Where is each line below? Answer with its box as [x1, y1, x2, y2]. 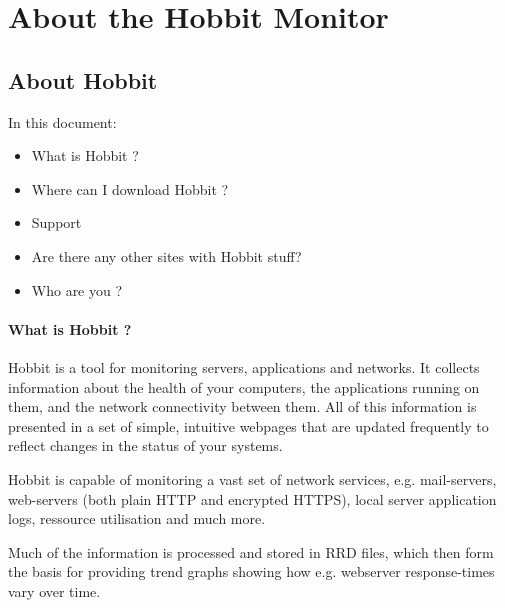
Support [31, 212, 82, 233]
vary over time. [8, 580, 101, 601]
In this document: [8, 111, 117, 132]
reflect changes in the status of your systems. [8, 435, 283, 456]
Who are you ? [31, 279, 123, 300]
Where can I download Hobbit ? [31, 178, 229, 199]
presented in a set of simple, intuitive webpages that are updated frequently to [8, 415, 489, 436]
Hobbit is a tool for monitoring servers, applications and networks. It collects [8, 356, 480, 377]
